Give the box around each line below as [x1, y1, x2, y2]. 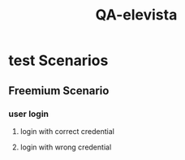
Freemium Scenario [8, 84, 110, 97]
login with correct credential [19, 126, 115, 136]
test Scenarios [8, 51, 109, 70]
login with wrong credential [19, 142, 112, 152]
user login [8, 108, 49, 119]
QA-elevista [95, 6, 178, 24]
